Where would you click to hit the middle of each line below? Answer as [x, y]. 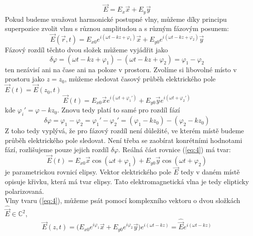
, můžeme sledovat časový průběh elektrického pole [140, 79]
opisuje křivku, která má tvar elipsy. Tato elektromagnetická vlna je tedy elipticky [127, 181]
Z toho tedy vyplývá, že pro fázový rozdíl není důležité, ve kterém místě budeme [125, 131]
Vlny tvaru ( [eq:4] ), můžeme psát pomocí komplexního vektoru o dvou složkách [123, 200]
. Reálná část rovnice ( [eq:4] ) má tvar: [175, 149]
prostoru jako [25, 79]
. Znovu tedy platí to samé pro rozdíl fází [119, 110]
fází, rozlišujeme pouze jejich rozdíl [57, 149]
